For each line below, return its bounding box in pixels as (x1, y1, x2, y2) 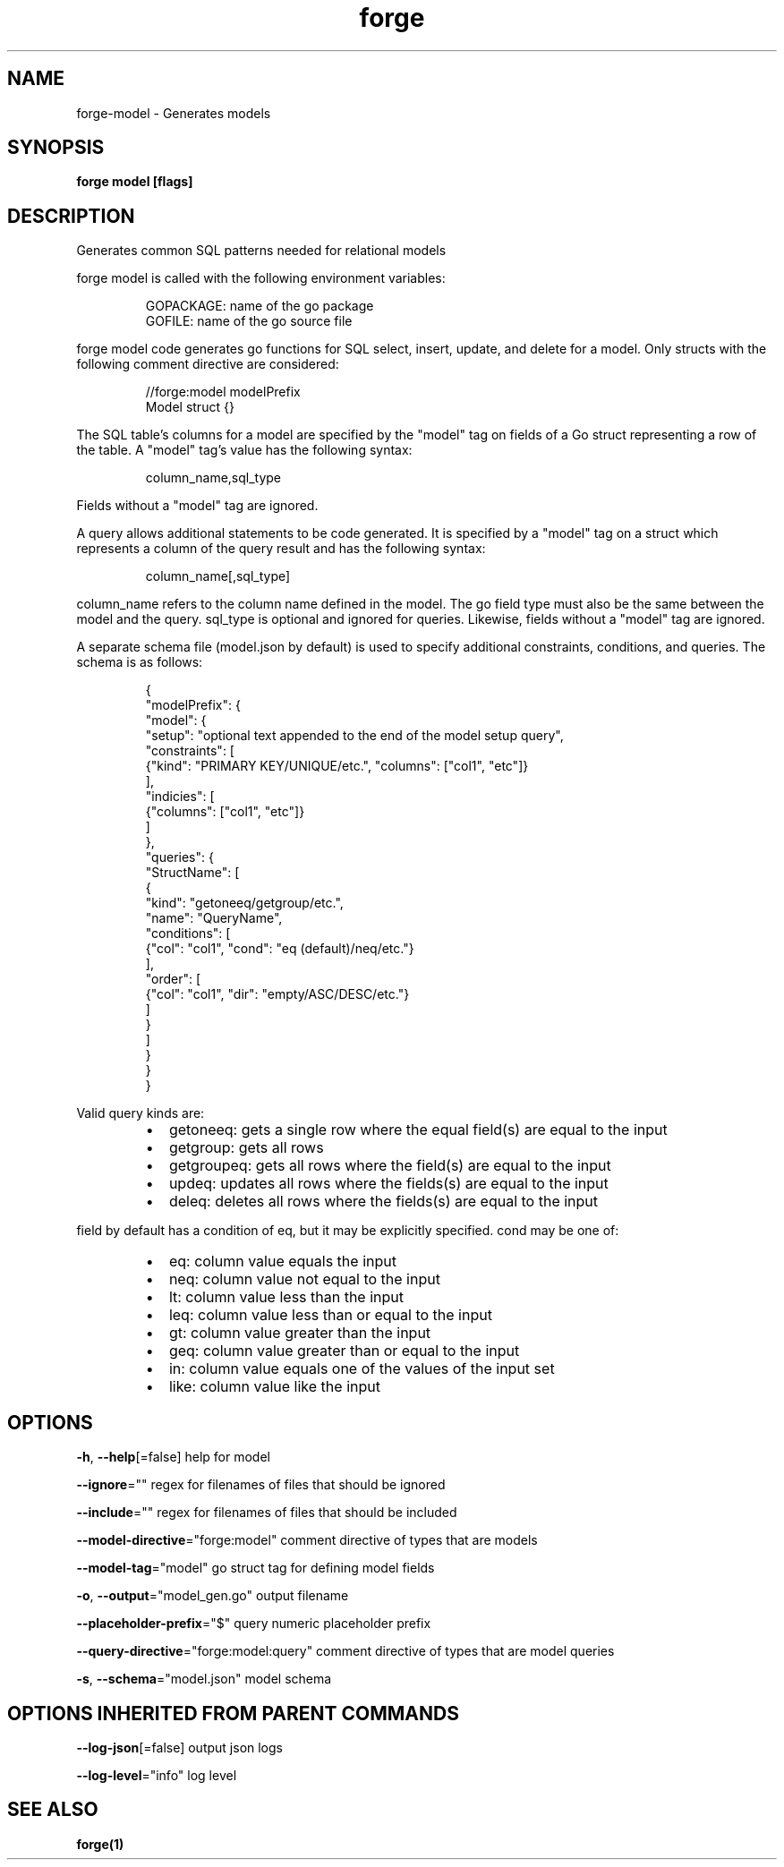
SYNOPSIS (7, 136, 105, 159)
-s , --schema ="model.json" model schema (76, 1671, 332, 1687)
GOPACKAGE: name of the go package (145, 298, 374, 314)
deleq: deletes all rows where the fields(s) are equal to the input (168, 1192, 599, 1211)
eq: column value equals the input (168, 1252, 396, 1271)
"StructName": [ (145, 865, 240, 881)
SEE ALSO (7, 1798, 98, 1821)
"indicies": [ (145, 789, 215, 805)
